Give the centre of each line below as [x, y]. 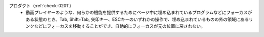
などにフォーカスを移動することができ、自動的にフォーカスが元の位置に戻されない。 [120, 26]
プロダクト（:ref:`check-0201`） [42, 6]
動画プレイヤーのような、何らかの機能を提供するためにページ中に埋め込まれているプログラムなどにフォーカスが [139, 13]
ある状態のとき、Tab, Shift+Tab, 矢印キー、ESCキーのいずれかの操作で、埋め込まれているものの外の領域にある [137, 19]
